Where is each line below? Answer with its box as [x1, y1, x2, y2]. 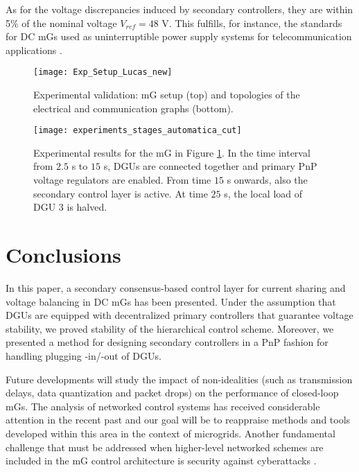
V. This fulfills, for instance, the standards [161, 15, 342, 30]
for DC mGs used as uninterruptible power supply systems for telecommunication [6, 29, 352, 44]
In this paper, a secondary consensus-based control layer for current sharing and [6, 280, 346, 295]
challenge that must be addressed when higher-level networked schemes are [6, 439, 324, 454]
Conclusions [6, 241, 121, 269]
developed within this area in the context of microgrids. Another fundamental [6, 426, 335, 440]
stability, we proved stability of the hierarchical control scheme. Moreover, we [6, 321, 334, 335]
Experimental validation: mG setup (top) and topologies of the [33, 87, 300, 102]
